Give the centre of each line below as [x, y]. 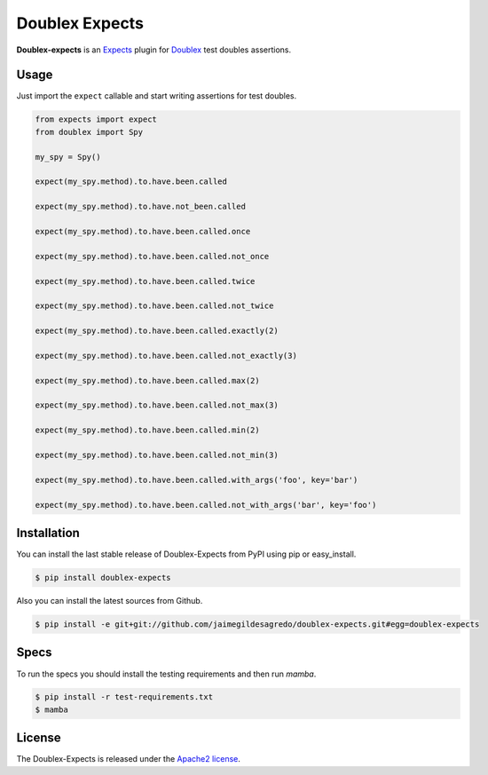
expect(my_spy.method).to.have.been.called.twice [145, 281]
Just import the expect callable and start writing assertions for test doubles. [157, 96]
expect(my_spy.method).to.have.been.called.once [143, 231]
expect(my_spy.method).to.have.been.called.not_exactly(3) [166, 356]
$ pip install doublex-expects [103, 578]
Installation [48, 533]
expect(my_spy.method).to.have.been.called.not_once [152, 256]
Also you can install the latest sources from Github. [110, 601]
